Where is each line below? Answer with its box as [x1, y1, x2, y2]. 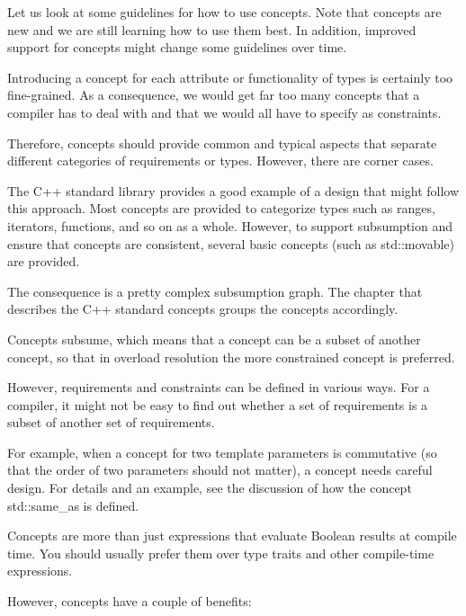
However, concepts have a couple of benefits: [7, 592, 252, 611]
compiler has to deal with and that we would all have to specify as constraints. [7, 103, 442, 121]
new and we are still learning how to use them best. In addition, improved [7, 20, 417, 39]
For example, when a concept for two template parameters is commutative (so [7, 442, 437, 461]
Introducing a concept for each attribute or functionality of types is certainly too [7, 67, 453, 86]
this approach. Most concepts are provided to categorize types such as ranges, [7, 199, 435, 218]
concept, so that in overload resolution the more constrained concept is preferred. [7, 347, 455, 366]
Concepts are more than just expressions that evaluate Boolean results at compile [7, 526, 457, 545]
